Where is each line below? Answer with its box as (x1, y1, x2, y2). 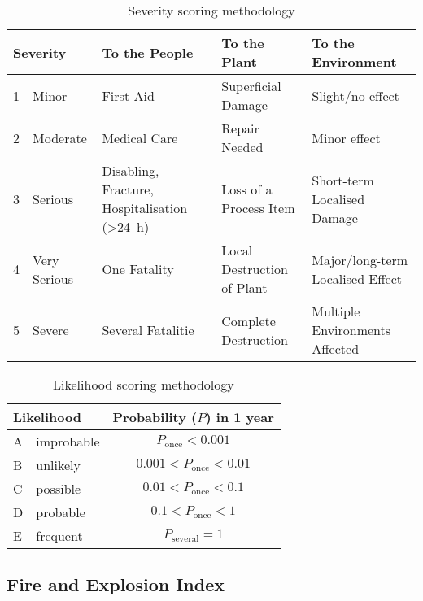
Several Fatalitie (102, 320, 194, 339)
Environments (312, 320, 391, 339)
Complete (221, 311, 276, 330)
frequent (36, 526, 83, 545)
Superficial (221, 76, 281, 95)
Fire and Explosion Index (7, 572, 225, 597)
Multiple (312, 302, 360, 320)
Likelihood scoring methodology (53, 375, 234, 394)
